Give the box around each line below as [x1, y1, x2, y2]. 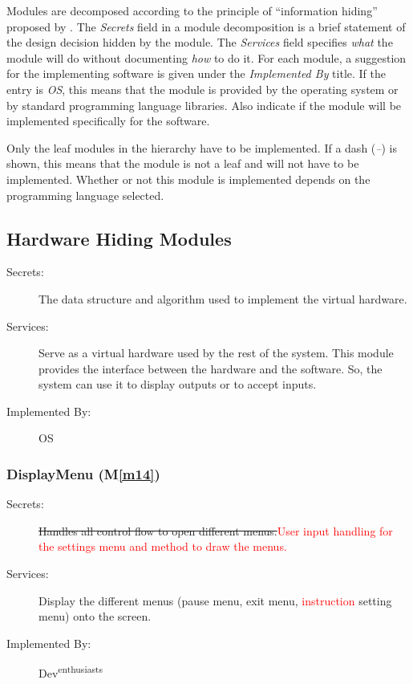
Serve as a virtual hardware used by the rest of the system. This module [38, 344, 394, 361]
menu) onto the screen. [38, 608, 152, 625]
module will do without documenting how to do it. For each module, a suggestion [6, 49, 407, 66]
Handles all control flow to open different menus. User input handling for [38, 522, 393, 539]
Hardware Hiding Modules [6, 226, 232, 250]
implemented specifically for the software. [6, 112, 210, 129]
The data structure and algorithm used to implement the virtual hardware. [38, 290, 407, 307]
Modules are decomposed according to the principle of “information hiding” [6, 2, 378, 18]
